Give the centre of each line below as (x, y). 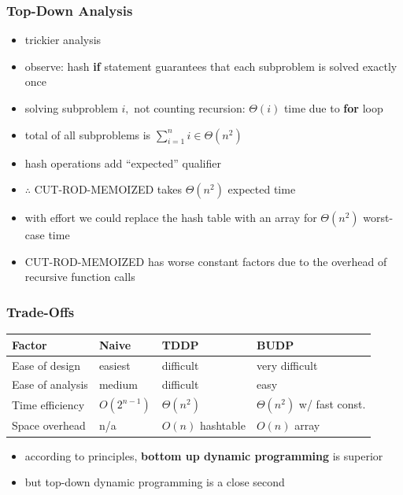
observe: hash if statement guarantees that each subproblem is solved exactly (211, 66)
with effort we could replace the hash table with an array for (171, 218)
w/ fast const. (332, 404)
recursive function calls (80, 277)
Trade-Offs (41, 311)
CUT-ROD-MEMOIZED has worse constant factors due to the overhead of (206, 261)
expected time (262, 189)
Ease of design (46, 365)
